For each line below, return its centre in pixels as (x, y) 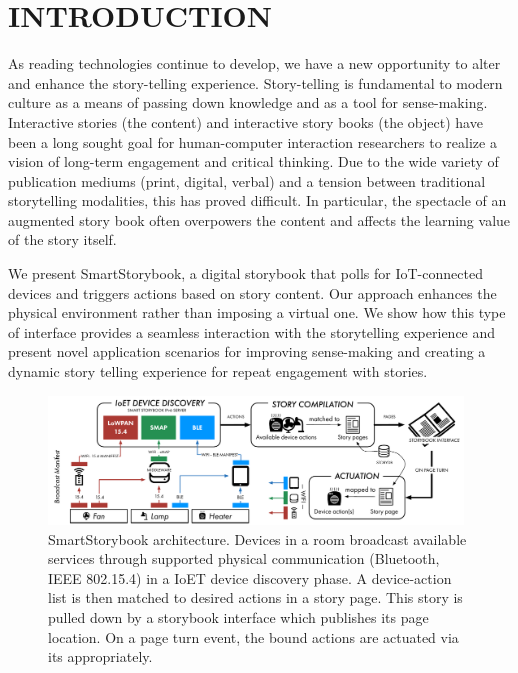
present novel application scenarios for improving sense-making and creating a (247, 351)
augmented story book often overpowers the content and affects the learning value (259, 219)
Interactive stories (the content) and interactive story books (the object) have (245, 121)
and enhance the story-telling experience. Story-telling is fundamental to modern (255, 82)
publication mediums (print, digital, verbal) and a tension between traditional (247, 180)
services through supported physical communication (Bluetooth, (244, 558)
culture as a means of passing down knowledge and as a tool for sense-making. (248, 102)
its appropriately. (100, 656)
